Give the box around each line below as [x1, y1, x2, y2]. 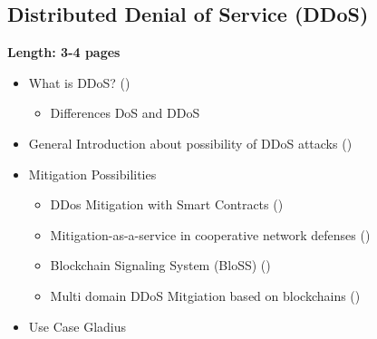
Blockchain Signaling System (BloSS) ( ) [50, 256, 271, 275]
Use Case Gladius [28, 316, 127, 335]
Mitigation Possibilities [28, 164, 157, 183]
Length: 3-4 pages [7, 43, 121, 62]
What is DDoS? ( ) [28, 73, 130, 92]
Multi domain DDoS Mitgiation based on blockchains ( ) [50, 286, 361, 305]
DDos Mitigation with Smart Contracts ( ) [50, 195, 284, 214]
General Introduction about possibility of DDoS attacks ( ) [28, 133, 353, 152]
